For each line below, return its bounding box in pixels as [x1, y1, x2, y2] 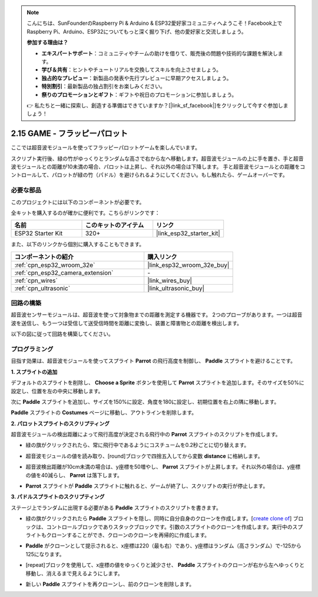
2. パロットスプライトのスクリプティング [11, 420, 110, 427]
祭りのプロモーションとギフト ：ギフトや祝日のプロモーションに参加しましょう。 [41, 91, 237, 98]
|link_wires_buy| [147, 276, 193, 285]
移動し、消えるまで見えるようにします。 [25, 570, 123, 577]
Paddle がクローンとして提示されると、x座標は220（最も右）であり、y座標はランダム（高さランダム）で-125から [25, 542, 302, 549]
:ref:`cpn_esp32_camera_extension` [14, 269, 114, 277]
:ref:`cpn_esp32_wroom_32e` [14, 260, 95, 269]
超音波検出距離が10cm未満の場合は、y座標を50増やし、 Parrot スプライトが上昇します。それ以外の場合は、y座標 [25, 464, 301, 471]
